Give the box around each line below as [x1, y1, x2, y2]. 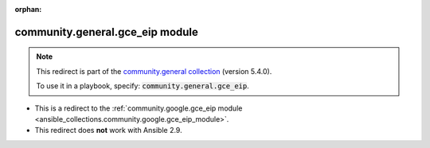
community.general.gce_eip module [14, 25, 199, 39]
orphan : [14, 5, 42, 14]
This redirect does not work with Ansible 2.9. [34, 126, 182, 135]
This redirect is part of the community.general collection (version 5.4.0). [36, 66, 272, 76]
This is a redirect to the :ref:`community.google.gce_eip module [34, 103, 243, 113]
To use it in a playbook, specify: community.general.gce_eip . [36, 81, 250, 91]
